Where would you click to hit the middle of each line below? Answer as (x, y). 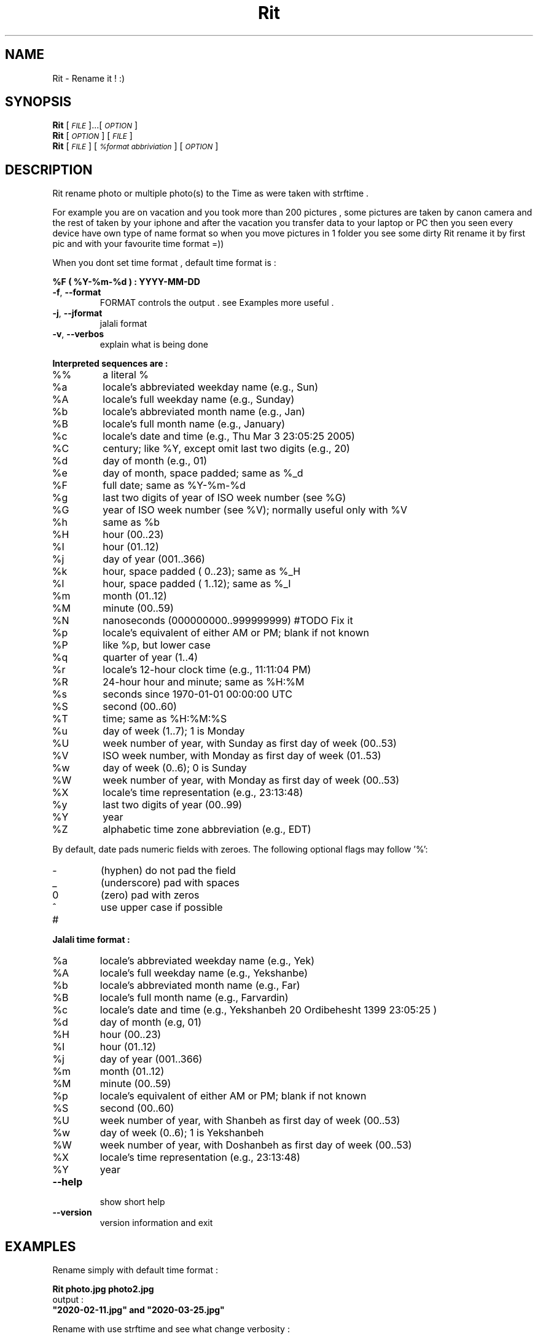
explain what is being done (154, 345)
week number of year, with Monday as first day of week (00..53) (251, 780)
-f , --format (77, 292)
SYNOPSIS (38, 102)
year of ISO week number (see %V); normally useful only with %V (255, 510)
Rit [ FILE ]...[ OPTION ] (95, 125)
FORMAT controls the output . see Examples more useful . (217, 303)
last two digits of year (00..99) (173, 805)
